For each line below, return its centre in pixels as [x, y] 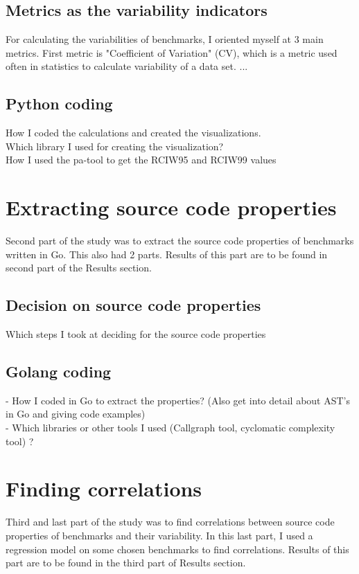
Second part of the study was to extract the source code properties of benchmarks [180, 241]
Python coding [59, 104]
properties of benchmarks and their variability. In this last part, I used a [159, 535]
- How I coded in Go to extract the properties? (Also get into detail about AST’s [178, 400]
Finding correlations [104, 488]
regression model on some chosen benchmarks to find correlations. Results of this [177, 549]
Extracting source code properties [171, 207]
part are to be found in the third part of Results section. [126, 563]
